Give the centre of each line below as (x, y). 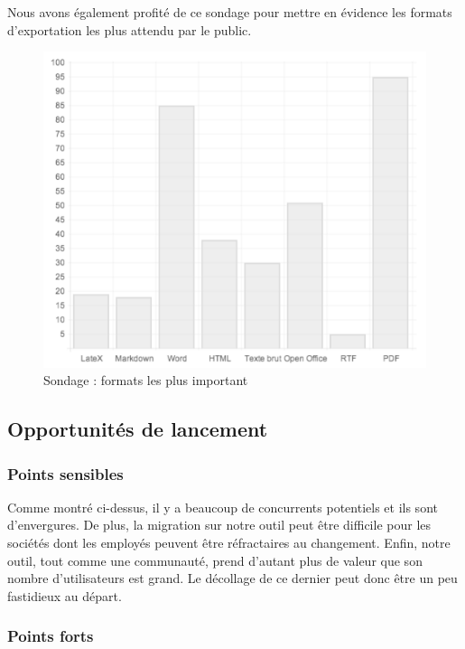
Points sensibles (65, 473)
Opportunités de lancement (138, 429)
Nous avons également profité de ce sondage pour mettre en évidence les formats (230, 12)
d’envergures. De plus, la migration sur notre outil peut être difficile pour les (219, 525)
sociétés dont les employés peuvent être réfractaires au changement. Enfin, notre (229, 543)
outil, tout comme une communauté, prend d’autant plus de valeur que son (215, 560)
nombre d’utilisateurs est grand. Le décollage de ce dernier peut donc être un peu (232, 578)
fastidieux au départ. (65, 595)
